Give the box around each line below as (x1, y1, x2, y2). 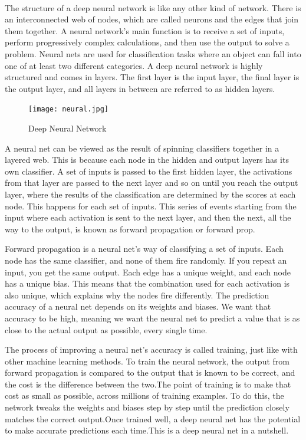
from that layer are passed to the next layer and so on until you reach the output (5, 176, 298, 189)
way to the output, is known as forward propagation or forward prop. (5, 222, 255, 235)
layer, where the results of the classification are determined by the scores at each (5, 188, 296, 200)
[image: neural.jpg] (28, 105, 109, 114)
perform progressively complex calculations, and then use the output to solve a (5, 36, 289, 48)
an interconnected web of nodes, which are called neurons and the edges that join (5, 13, 299, 25)
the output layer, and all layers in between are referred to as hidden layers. (5, 82, 275, 94)
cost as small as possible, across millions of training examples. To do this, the (5, 389, 284, 402)
